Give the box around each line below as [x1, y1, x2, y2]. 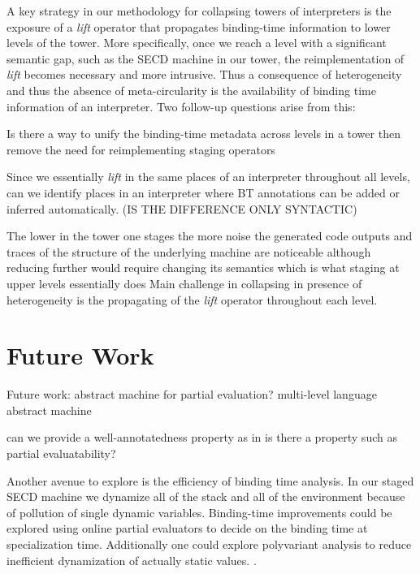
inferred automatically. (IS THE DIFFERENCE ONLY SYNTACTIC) [6, 200, 357, 217]
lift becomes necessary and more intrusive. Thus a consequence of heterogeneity [6, 66, 402, 83]
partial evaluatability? [6, 445, 116, 461]
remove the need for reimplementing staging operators [6, 140, 275, 158]
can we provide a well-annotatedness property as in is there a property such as [6, 429, 397, 446]
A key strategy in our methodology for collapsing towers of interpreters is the [6, 2, 392, 19]
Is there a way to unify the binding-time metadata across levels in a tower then [6, 125, 401, 142]
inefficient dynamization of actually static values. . [6, 551, 257, 568]
